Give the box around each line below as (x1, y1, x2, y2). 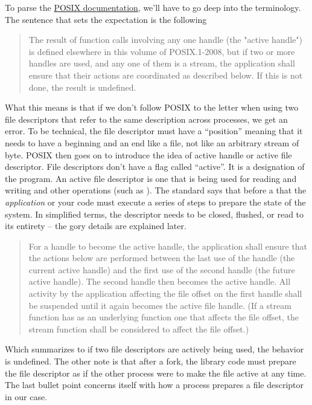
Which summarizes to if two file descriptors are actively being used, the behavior (5, 343, 304, 355)
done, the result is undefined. (28, 80, 136, 93)
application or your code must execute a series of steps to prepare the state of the (5, 195, 306, 208)
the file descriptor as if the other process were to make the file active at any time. (5, 366, 307, 379)
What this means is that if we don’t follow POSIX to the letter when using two (5, 101, 299, 114)
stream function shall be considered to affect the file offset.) (28, 322, 249, 335)
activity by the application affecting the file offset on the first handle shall (28, 287, 302, 300)
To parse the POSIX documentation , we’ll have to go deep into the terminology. (5, 1, 301, 13)
